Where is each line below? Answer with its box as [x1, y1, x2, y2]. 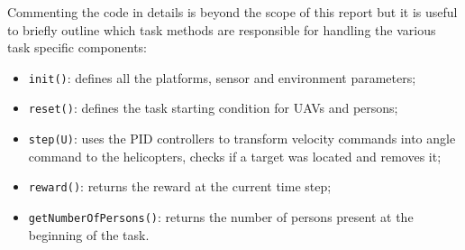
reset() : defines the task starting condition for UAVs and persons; [28, 98, 398, 117]
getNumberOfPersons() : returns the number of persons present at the [28, 208, 414, 226]
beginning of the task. [28, 225, 150, 244]
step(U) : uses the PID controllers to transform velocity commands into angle [28, 129, 456, 148]
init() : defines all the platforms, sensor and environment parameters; [28, 68, 416, 87]
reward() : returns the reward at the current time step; [28, 177, 332, 196]
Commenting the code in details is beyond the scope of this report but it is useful [7, 3, 458, 21]
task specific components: [7, 38, 147, 57]
